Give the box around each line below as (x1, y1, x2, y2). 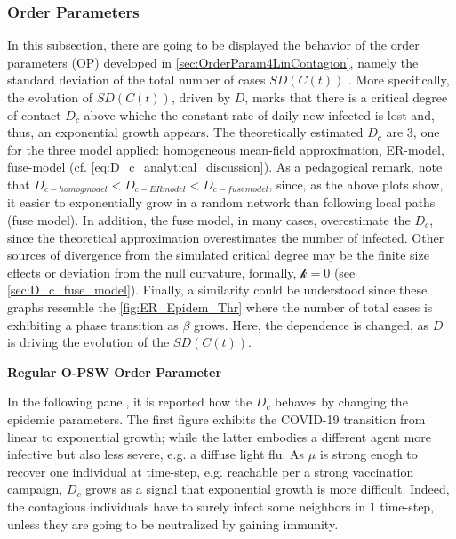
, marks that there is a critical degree (244, 88, 448, 106)
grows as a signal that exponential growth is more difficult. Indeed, (85, 479, 450, 498)
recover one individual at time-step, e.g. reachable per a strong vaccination (7, 462, 414, 480)
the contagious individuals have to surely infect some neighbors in (7, 496, 365, 515)
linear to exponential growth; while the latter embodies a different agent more (7, 427, 432, 446)
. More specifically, (348, 70, 450, 89)
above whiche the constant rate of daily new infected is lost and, (84, 105, 435, 124)
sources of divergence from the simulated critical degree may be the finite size (7, 245, 429, 264)
